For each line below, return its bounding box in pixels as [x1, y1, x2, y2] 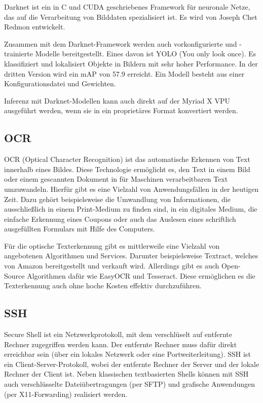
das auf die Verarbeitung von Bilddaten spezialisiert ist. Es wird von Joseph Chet [4, 11, 257, 22]
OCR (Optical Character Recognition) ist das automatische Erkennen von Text [4, 154, 250, 164]
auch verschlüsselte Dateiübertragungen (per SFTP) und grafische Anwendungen [4, 379, 255, 389]
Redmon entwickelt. [4, 21, 65, 32]
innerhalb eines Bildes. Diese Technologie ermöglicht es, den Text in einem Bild [4, 163, 250, 174]
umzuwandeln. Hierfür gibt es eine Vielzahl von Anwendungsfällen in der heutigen [4, 183, 259, 194]
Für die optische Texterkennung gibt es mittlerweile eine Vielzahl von [4, 240, 220, 251]
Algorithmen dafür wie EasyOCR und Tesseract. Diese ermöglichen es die [27, 270, 255, 281]
